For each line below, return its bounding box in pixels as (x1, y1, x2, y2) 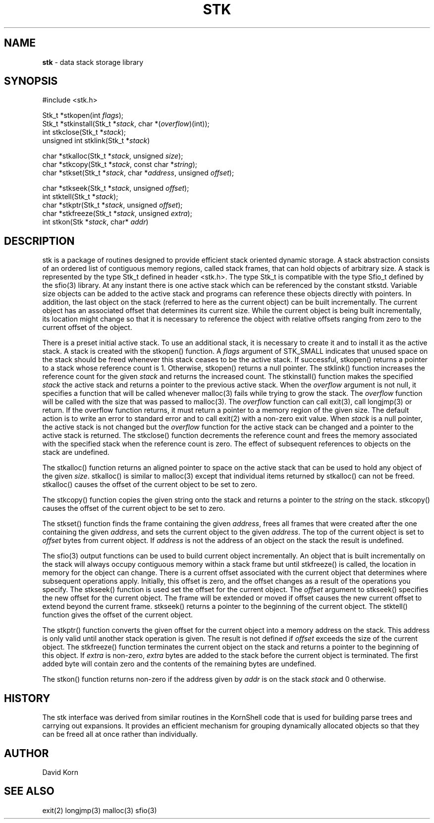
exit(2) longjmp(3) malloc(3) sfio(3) (42, 806, 157, 815)
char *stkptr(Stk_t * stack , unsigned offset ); (42, 201, 183, 210)
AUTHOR (4, 747, 49, 760)
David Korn (42, 768, 78, 776)
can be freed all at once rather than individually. (42, 730, 198, 739)
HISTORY (4, 692, 51, 705)
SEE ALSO (4, 785, 54, 798)
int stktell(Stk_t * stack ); (42, 192, 118, 201)
